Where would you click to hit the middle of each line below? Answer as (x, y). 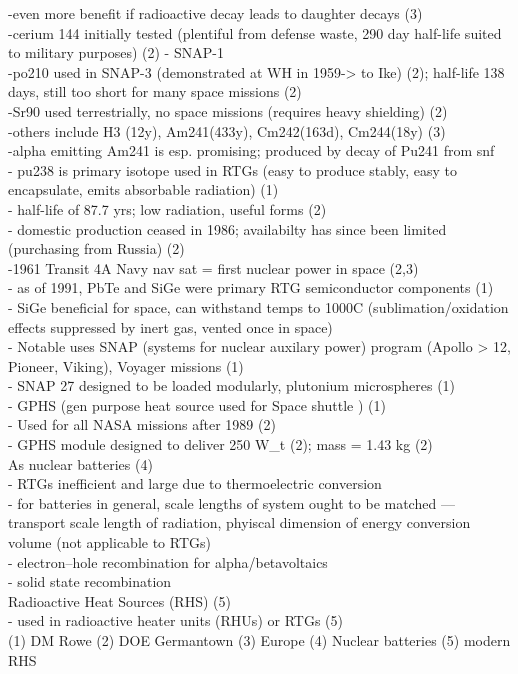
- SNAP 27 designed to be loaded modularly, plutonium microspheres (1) (232, 385)
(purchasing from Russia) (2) (96, 248)
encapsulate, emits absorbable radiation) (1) (143, 189)
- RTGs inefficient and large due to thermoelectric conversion (195, 483)
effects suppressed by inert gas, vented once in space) (170, 326)
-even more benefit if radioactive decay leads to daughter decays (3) (215, 13)
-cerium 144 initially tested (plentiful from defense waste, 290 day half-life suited (255, 32)
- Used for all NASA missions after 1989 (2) (142, 424)
